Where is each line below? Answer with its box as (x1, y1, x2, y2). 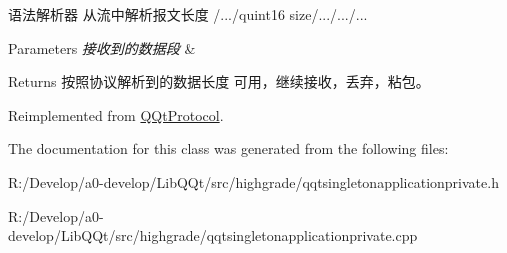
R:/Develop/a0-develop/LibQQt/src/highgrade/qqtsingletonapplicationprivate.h (8, 171, 499, 192)
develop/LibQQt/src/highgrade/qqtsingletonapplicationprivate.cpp (8, 225, 418, 246)
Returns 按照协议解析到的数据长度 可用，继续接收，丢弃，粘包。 (8, 71, 430, 92)
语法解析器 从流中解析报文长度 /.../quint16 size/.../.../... (8, 4, 368, 24)
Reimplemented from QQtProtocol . (8, 104, 224, 125)
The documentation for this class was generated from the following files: (8, 138, 449, 159)
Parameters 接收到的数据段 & (8, 37, 196, 58)
